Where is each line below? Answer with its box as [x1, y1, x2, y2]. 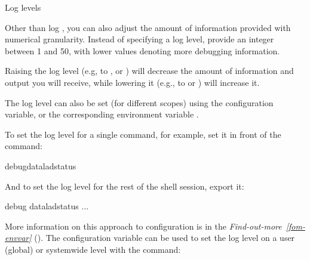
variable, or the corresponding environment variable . [5, 108, 199, 120]
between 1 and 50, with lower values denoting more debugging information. [5, 44, 280, 57]
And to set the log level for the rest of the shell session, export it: [5, 179, 244, 192]
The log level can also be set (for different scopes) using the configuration [5, 96, 274, 109]
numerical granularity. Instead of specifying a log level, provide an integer [5, 33, 274, 45]
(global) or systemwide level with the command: [5, 243, 181, 255]
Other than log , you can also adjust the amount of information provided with [5, 21, 291, 33]
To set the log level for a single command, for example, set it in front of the [5, 128, 281, 140]
